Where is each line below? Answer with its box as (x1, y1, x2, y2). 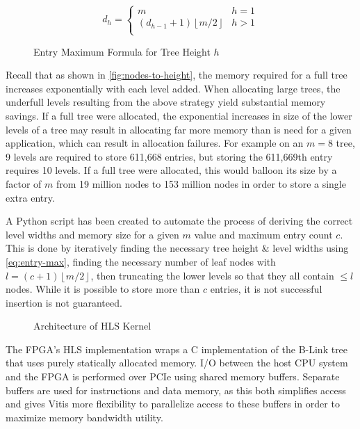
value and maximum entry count (194, 227, 333, 241)
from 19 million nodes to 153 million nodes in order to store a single (56, 176, 346, 191)
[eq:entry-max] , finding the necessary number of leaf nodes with (6, 254, 276, 268)
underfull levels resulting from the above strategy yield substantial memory (6, 95, 326, 109)
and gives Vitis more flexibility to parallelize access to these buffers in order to (6, 396, 340, 411)
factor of (6, 176, 42, 191)
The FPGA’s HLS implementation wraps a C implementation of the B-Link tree (6, 341, 348, 356)
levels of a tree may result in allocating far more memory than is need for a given (6, 122, 352, 136)
